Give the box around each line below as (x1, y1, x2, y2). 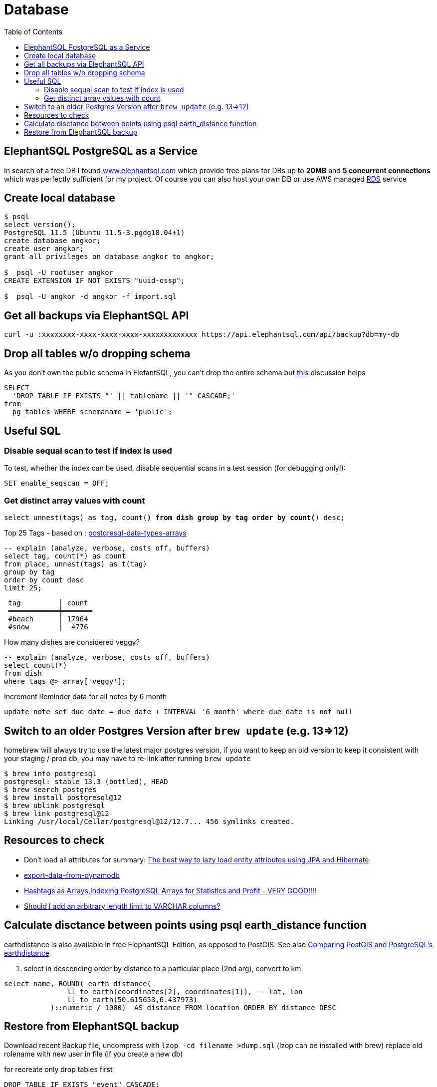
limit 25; (4, 584, 42, 592)
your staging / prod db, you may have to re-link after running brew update (4, 754, 251, 763)
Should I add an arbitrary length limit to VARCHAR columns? (24, 901, 220, 910)
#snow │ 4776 (8, 623, 88, 631)
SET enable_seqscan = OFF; (4, 479, 109, 488)
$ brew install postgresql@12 (4, 793, 122, 802)
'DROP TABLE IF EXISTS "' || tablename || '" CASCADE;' (12, 392, 235, 400)
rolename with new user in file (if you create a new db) (4, 1050, 183, 1059)
